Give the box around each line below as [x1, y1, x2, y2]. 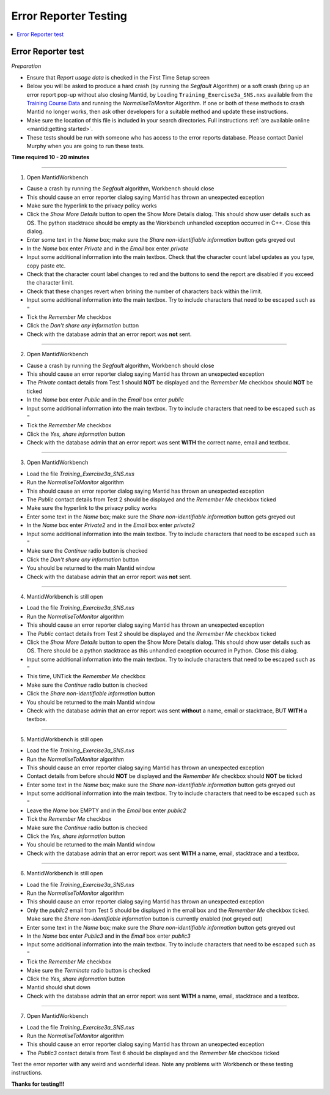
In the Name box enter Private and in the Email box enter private [26, 245, 189, 252]
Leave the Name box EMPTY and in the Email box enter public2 [26, 807, 186, 814]
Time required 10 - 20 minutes [11, 154, 90, 161]
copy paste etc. [26, 262, 66, 269]
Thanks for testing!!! [11, 1080, 65, 1088]
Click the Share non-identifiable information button [26, 690, 155, 697]
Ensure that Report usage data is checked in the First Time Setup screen [26, 73, 210, 81]
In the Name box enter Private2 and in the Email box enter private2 [26, 521, 196, 529]
